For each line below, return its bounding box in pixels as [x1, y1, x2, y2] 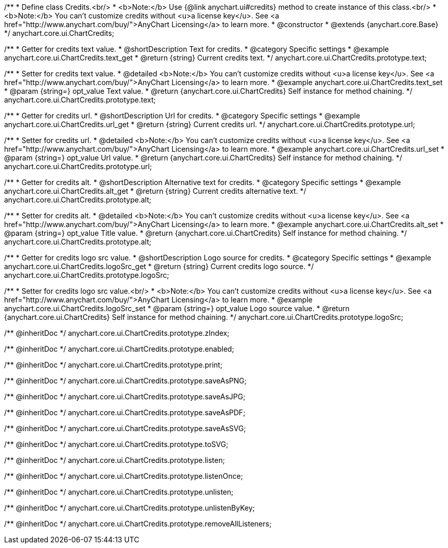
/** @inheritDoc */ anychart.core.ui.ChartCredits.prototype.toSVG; [4, 440, 228, 449]
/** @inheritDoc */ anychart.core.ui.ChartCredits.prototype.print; [4, 360, 223, 369]
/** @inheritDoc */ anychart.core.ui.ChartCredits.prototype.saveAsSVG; [4, 424, 246, 433]
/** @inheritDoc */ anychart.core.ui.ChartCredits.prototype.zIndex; [4, 329, 229, 337]
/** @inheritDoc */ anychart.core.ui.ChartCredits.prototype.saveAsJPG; [4, 392, 245, 401]
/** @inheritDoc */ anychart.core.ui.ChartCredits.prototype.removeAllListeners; [4, 519, 271, 528]
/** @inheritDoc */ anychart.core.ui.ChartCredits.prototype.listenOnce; [4, 472, 243, 480]
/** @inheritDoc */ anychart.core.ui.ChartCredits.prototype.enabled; [4, 344, 235, 353]
